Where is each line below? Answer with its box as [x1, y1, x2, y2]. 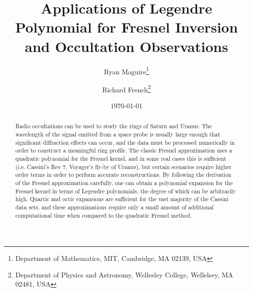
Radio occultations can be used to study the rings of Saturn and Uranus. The [15, 122, 212, 130]
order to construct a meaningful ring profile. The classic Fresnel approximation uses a [15, 146, 232, 155]
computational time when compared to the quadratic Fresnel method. [15, 211, 192, 219]
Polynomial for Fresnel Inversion [15, 17, 238, 37]
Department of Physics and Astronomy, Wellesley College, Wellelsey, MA [15, 269, 234, 279]
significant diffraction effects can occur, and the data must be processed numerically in [15, 138, 235, 146]
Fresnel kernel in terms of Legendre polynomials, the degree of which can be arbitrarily [15, 187, 236, 195]
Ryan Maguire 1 [104, 65, 149, 76]
